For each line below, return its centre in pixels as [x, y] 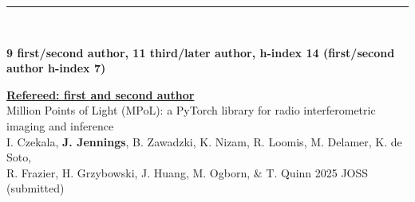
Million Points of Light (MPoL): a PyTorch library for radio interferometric [191, 110]
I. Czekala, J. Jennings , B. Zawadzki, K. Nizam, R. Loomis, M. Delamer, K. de [204, 141]
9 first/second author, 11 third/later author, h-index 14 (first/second [201, 52]
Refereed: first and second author [101, 94]
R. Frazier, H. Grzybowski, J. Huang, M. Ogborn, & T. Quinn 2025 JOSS [188, 172]
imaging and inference [60, 125]
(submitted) [36, 188]
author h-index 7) [56, 68]
